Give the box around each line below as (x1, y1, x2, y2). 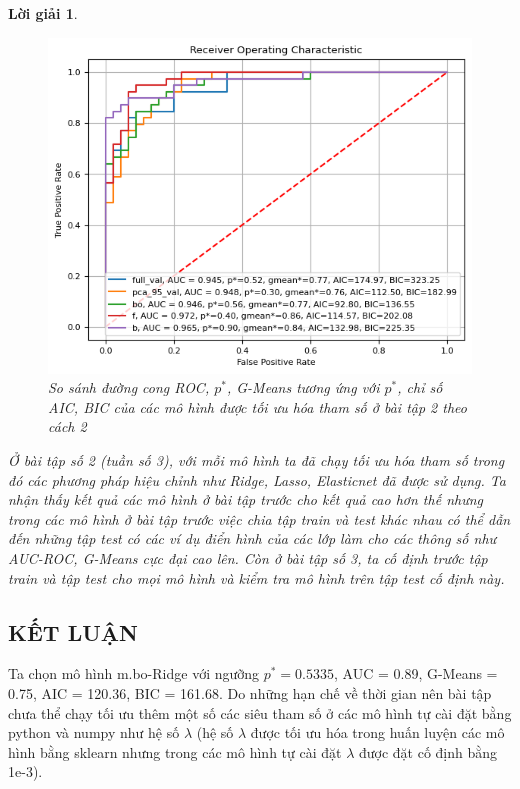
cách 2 (48, 416, 87, 437)
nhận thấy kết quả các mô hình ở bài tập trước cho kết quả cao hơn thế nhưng (8, 489, 483, 510)
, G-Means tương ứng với (226, 377, 380, 398)
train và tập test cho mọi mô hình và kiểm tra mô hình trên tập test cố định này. (8, 567, 505, 588)
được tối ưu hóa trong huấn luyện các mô (250, 722, 505, 743)
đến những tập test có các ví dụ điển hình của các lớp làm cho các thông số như (8, 528, 497, 549)
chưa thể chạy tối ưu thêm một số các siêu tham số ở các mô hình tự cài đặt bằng (8, 702, 512, 723)
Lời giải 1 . (8, 3, 78, 23)
